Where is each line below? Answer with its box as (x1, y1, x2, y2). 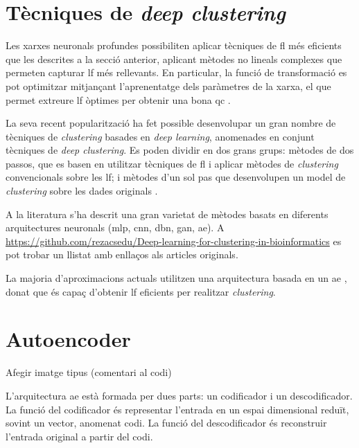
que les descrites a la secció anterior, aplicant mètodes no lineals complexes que (6, 51, 342, 66)
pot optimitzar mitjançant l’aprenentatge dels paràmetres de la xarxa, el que (6, 78, 331, 93)
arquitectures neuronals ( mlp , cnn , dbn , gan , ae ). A (6, 220, 225, 235)
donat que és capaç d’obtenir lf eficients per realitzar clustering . (6, 284, 276, 298)
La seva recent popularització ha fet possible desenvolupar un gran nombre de (6, 116, 336, 130)
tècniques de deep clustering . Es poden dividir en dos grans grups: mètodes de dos (6, 143, 354, 157)
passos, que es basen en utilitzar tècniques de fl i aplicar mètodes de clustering (6, 156, 338, 170)
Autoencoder (6, 325, 131, 353)
